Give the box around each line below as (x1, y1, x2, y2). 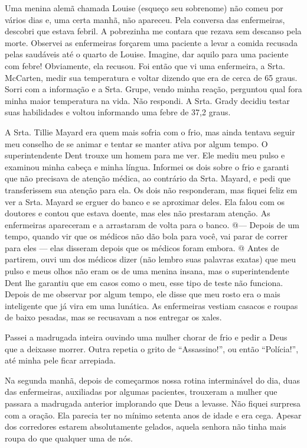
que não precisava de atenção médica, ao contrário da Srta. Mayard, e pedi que (5, 172, 291, 184)
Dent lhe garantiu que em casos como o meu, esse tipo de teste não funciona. (5, 276, 283, 288)
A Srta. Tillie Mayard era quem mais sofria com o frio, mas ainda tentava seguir (5, 125, 295, 138)
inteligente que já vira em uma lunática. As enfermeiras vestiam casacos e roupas (5, 299, 298, 311)
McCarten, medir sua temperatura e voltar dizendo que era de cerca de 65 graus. (5, 71, 298, 83)
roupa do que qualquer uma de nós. (5, 431, 133, 444)
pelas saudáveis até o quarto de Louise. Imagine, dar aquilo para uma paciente (5, 48, 289, 60)
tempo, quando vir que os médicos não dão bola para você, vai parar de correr (5, 230, 288, 242)
